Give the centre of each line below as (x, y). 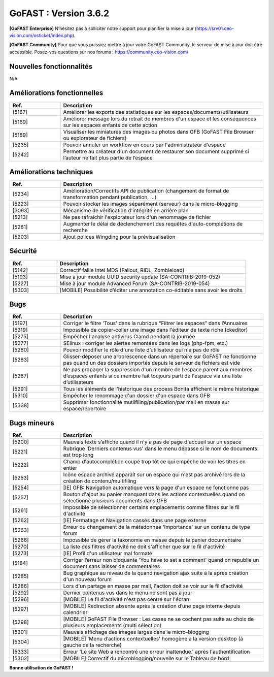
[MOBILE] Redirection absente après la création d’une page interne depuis (152, 606)
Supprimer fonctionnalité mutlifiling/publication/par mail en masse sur (146, 402)
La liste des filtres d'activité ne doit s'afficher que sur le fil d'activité (144, 546)
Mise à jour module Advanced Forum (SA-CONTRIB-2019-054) (135, 283)
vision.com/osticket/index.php (41, 35)
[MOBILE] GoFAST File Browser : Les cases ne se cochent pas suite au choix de (159, 619)
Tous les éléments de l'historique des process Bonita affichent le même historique (161, 389)
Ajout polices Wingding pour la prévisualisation (119, 237)
